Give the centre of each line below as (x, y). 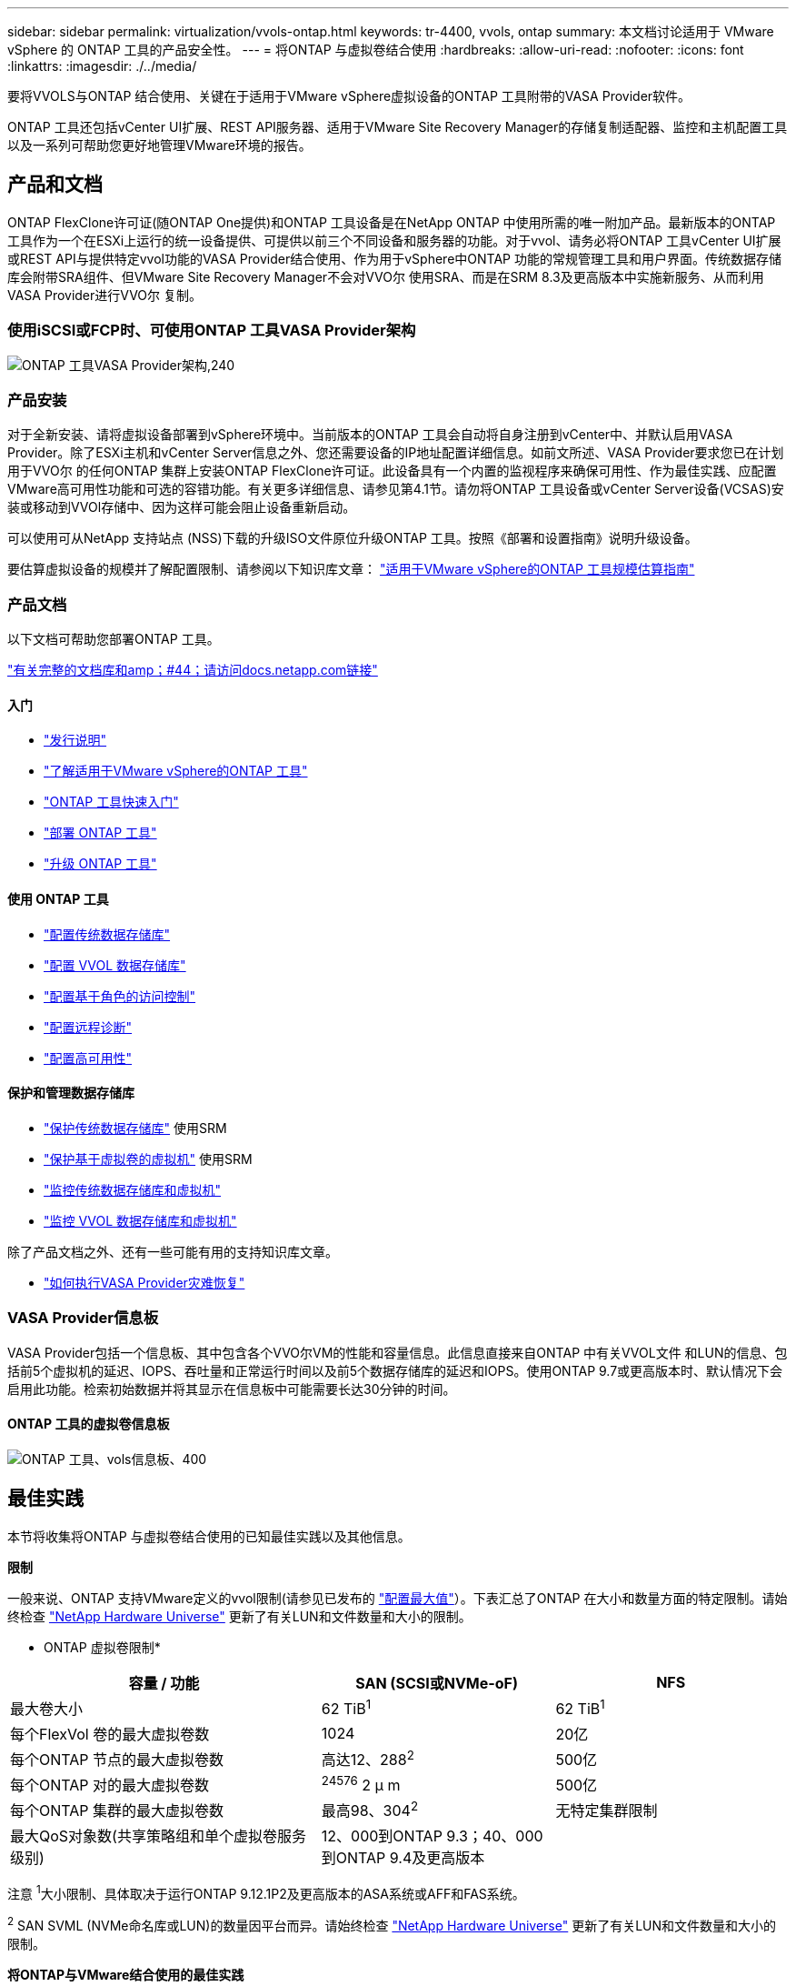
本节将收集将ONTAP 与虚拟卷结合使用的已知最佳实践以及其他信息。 (209, 1536)
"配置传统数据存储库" (107, 934)
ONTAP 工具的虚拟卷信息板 (89, 1424)
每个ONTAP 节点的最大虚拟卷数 (117, 1759)
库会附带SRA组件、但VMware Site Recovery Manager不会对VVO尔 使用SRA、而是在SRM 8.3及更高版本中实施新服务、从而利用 (386, 276)
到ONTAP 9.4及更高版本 (403, 1858)
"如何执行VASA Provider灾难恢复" (144, 1282)
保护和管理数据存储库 (71, 1093)
